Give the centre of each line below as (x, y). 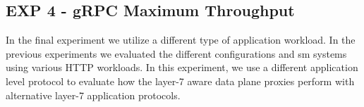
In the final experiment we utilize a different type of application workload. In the (181, 40)
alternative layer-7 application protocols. (93, 95)
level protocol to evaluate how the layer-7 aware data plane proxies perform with (180, 81)
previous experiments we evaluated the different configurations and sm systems (176, 53)
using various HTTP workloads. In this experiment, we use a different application (182, 67)
